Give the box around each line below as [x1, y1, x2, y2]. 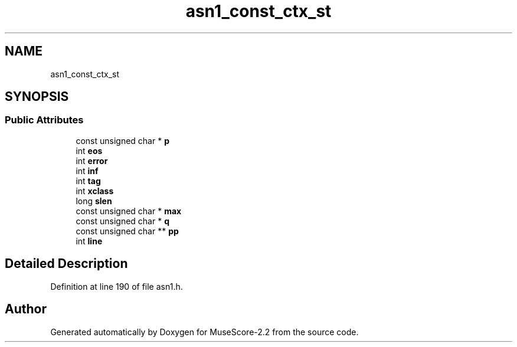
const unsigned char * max [76, 205, 182, 216]
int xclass [76, 185, 114, 196]
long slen [76, 195, 112, 206]
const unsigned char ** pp [76, 225, 179, 236]
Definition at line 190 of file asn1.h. [50, 281, 183, 292]
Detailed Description [5, 256, 128, 271]
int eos [76, 145, 103, 156]
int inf [76, 165, 99, 176]
